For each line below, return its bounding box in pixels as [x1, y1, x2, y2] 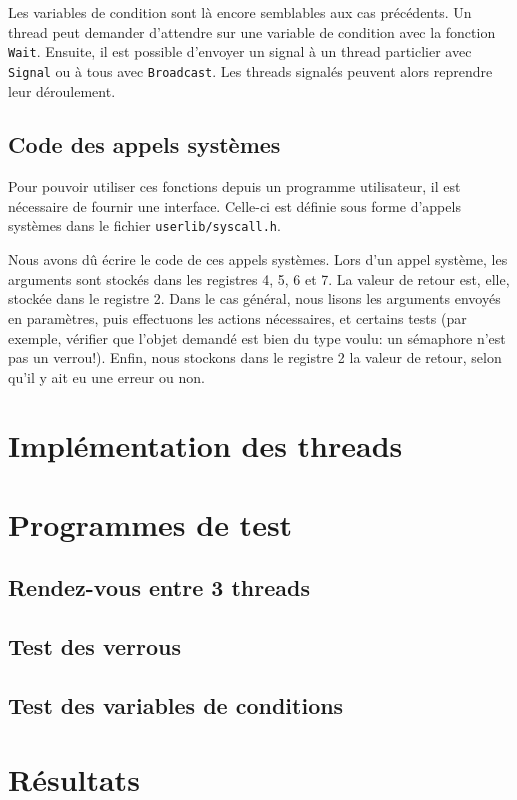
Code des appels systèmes [8, 129, 281, 160]
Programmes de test [8, 503, 293, 544]
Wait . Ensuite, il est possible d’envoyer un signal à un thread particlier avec [8, 41, 472, 62]
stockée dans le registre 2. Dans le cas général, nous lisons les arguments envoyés [8, 288, 501, 309]
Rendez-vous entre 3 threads [8, 572, 310, 603]
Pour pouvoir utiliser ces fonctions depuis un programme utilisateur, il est [8, 176, 461, 197]
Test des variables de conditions [8, 690, 344, 720]
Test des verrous [8, 631, 181, 662]
